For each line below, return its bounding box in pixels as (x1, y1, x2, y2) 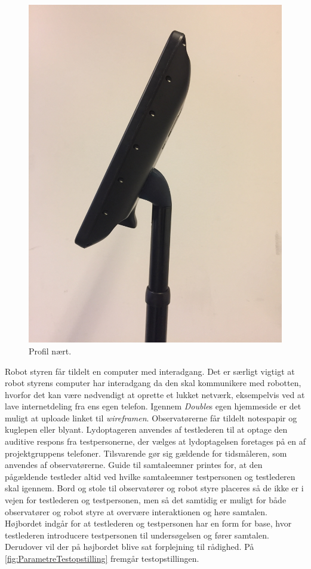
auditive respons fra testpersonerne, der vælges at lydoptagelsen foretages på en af (5, 435, 306, 448)
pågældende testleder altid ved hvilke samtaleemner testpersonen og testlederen (5, 470, 295, 482)
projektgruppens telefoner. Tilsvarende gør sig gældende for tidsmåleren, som (5, 446, 287, 459)
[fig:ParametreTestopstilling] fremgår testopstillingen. (5, 552, 199, 565)
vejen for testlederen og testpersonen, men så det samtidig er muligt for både (5, 494, 287, 506)
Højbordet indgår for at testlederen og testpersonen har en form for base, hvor (5, 517, 292, 530)
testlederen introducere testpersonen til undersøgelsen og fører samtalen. (5, 528, 269, 541)
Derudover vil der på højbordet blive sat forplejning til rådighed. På (5, 540, 254, 553)
